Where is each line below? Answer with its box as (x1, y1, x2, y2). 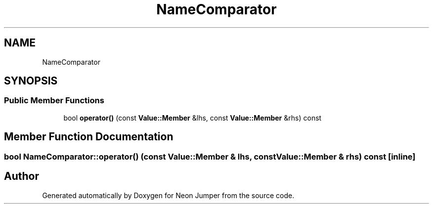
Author (4, 170, 39, 183)
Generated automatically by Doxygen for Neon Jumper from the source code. (42, 191, 295, 200)
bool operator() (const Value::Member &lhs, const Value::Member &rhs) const (63, 113, 322, 122)
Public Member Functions (4, 95, 104, 106)
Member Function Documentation (4, 130, 173, 143)
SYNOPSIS (4, 75, 58, 87)
